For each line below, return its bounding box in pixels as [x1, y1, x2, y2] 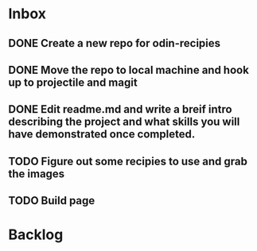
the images [8, 167, 65, 180]
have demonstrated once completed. [8, 128, 196, 141]
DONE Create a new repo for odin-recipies [8, 37, 221, 50]
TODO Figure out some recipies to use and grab [8, 154, 248, 168]
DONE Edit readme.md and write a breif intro [8, 102, 232, 116]
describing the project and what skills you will [8, 115, 240, 129]
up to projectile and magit [8, 75, 138, 89]
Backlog [8, 226, 64, 244]
